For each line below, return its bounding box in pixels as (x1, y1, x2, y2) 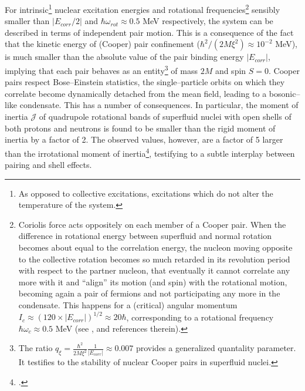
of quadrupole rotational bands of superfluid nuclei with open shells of (39, 110, 292, 123)
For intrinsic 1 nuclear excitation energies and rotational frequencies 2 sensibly (5, 2, 280, 15)
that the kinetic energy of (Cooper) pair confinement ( (5, 38, 201, 50)
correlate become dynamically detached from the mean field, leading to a (5, 87, 267, 99)
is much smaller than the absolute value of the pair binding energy (5, 50, 244, 63)
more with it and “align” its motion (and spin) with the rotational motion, (18, 275, 287, 288)
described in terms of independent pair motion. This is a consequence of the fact (5, 26, 294, 38)
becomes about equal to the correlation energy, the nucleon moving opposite (18, 241, 293, 254)
